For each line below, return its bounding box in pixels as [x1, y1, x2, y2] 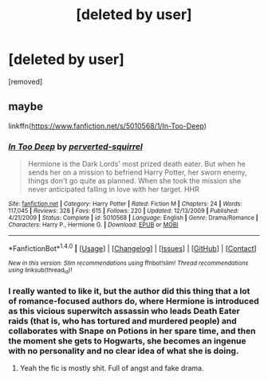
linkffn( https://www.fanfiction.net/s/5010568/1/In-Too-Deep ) [8, 121, 207, 131]
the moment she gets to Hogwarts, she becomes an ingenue [8, 335, 246, 346]
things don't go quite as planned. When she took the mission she [27, 176, 242, 186]
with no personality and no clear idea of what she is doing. [8, 345, 239, 356]
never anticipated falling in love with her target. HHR [27, 185, 199, 194]
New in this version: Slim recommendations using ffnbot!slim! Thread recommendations [8, 259, 249, 267]
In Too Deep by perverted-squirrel [8, 141, 144, 152]
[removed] [8, 77, 43, 86]
